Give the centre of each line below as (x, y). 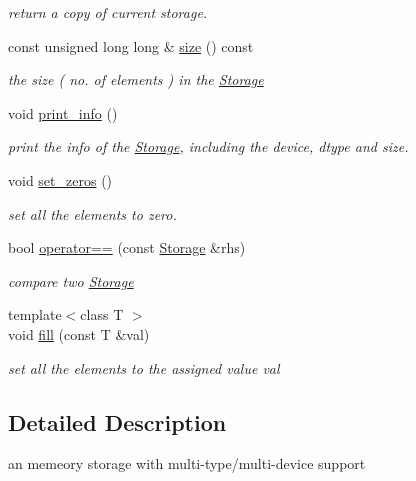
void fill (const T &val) (79, 333)
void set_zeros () (60, 179)
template (35, 314)
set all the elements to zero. (92, 213)
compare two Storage (71, 280)
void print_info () (63, 112)
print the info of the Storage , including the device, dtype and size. (208, 146)
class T (102, 314)
